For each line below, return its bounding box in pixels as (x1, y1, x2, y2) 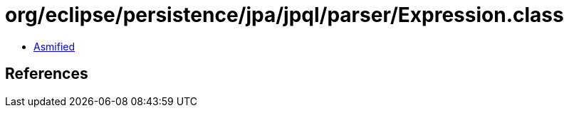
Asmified (33, 40, 75, 53)
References (5, 65, 88, 83)
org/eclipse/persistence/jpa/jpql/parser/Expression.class (5, 3, 564, 27)
